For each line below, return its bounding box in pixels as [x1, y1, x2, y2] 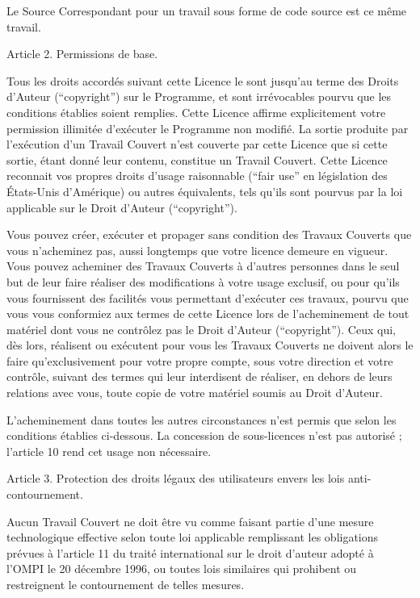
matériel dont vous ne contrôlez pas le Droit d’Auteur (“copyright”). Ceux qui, [6, 320, 396, 337]
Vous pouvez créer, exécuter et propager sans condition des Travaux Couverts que [6, 226, 412, 243]
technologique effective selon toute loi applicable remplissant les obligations [6, 529, 379, 546]
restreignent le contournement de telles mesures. [6, 576, 245, 592]
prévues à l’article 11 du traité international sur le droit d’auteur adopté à [6, 544, 374, 561]
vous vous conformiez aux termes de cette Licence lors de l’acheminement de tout [6, 305, 409, 322]
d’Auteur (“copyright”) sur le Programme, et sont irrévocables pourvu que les [6, 88, 392, 105]
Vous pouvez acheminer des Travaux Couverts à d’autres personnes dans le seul [6, 257, 400, 274]
